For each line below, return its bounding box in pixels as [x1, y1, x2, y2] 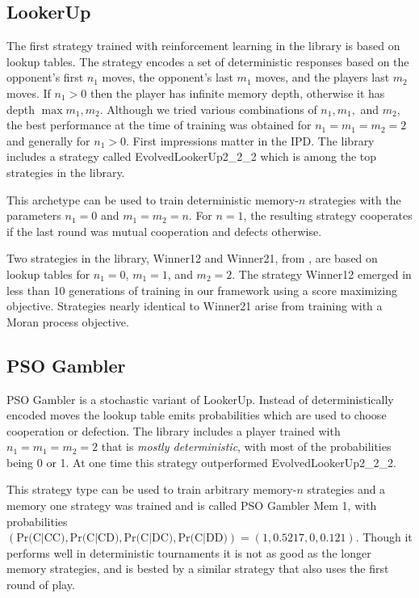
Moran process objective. [6, 313, 129, 330]
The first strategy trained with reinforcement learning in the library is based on [6, 37, 400, 54]
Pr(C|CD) [69, 533, 119, 545]
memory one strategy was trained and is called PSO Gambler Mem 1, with [6, 497, 377, 514]
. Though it [355, 529, 413, 545]
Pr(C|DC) [124, 533, 174, 545]
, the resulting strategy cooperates [243, 207, 413, 224]
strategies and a [307, 481, 386, 498]
